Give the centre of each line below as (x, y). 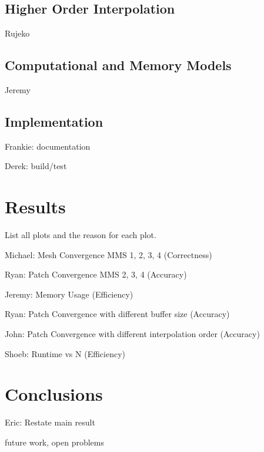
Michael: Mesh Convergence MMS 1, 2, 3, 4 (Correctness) (108, 254)
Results (35, 207)
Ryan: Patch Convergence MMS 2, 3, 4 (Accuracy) (96, 274)
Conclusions (54, 394)
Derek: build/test (36, 166)
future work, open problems (54, 442)
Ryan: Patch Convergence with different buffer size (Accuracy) (117, 314)
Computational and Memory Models (118, 65)
